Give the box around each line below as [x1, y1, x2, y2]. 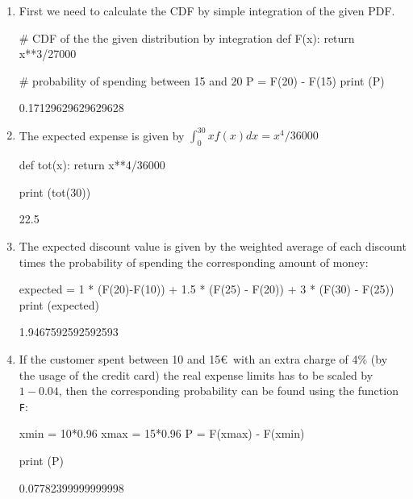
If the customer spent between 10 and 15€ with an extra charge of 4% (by [19, 351, 388, 368]
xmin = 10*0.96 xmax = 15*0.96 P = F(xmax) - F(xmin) [19, 425, 305, 442]
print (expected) [19, 296, 100, 313]
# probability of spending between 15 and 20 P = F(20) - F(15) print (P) [19, 72, 385, 89]
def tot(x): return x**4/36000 [19, 156, 165, 173]
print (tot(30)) [19, 183, 91, 200]
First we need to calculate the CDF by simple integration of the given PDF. [19, 2, 395, 19]
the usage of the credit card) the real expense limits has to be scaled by [19, 366, 373, 383]
